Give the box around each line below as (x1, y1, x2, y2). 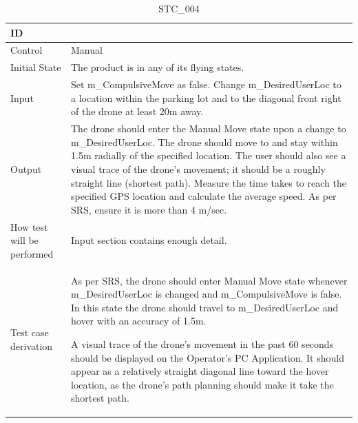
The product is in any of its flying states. (71, 60, 244, 74)
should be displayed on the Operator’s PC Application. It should (71, 350, 344, 364)
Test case (10, 325, 49, 340)
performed (10, 246, 54, 260)
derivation (10, 338, 53, 353)
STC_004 (158, 1, 200, 15)
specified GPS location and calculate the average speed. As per (71, 189, 337, 203)
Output (10, 161, 42, 176)
